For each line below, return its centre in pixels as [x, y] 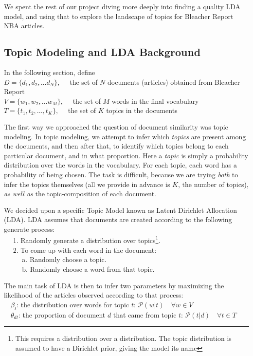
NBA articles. [24, 26]
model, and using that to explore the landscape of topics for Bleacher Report [119, 16]
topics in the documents [142, 110]
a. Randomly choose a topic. [64, 259]
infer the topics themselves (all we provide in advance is [87, 184]
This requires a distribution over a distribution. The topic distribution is [123, 338]
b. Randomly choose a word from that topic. [88, 269]
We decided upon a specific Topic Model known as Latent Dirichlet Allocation [120, 210]
